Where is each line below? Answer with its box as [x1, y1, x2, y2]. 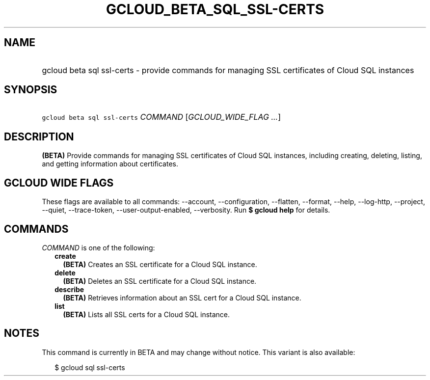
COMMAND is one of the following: [42, 243, 155, 252]
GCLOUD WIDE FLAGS [4, 176, 114, 189]
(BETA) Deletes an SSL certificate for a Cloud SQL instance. [63, 276, 257, 285]
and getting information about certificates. [42, 160, 178, 168]
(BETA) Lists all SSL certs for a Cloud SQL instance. [63, 310, 230, 319]
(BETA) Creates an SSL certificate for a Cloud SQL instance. [63, 260, 257, 269]
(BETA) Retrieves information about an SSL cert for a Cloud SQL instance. [63, 293, 301, 302]
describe [54, 285, 84, 294]
